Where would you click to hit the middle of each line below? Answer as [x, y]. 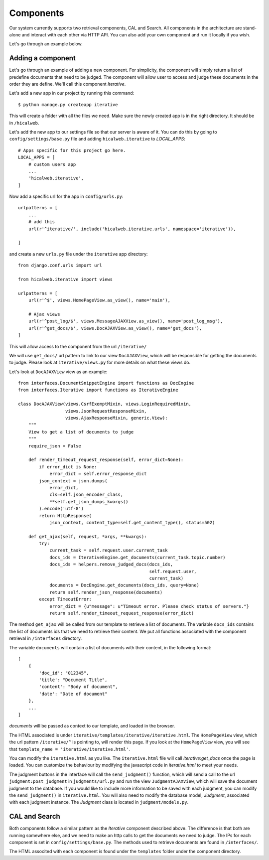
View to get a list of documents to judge [81, 432]
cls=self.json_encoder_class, [86, 495]
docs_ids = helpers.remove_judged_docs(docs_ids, [111, 565]
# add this [42, 222]
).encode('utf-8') [62, 509]
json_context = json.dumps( [73, 481]
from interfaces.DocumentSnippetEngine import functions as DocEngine [106, 383]
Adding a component [42, 58]
